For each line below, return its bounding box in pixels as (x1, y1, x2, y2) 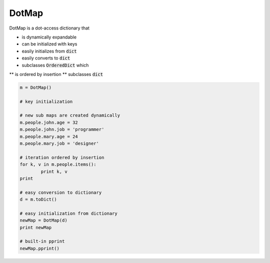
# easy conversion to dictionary (19, 189, 102, 195)
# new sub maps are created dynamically (19, 112, 120, 118)
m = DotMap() (19, 84, 52, 90)
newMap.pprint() (19, 245, 60, 251)
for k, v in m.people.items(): (19, 161, 97, 167)
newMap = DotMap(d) (19, 217, 67, 223)
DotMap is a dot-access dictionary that (9, 25, 90, 31)
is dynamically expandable (21, 34, 77, 40)
